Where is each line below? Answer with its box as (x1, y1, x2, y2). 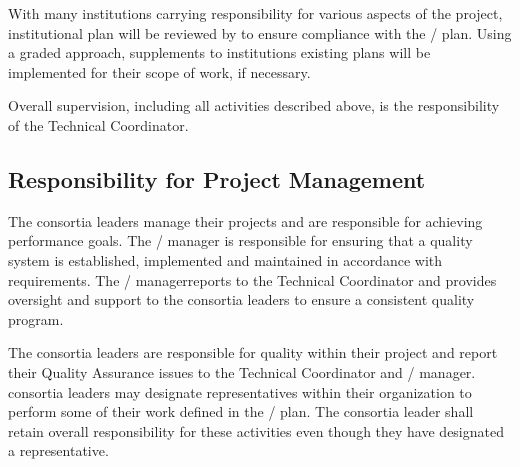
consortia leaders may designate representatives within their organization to (8, 381, 472, 402)
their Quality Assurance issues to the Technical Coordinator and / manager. (8, 361, 476, 382)
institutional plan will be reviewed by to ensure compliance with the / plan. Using (8, 22, 512, 43)
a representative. (8, 440, 109, 461)
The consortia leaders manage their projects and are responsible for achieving (8, 210, 483, 231)
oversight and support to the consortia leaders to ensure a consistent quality (8, 289, 475, 310)
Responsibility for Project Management (8, 163, 426, 194)
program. (8, 308, 64, 329)
